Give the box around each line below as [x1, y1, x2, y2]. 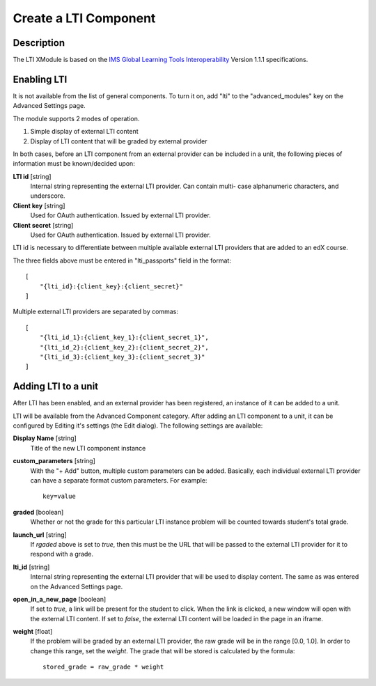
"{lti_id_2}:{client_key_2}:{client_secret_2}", [39, 343, 209, 351]
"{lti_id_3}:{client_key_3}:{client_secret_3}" [39, 352, 205, 361]
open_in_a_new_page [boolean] [13, 595, 107, 603]
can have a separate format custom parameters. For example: [30, 476, 207, 484]
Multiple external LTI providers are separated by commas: [13, 307, 179, 316]
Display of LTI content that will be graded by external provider [30, 137, 208, 146]
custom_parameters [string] [13, 457, 95, 465]
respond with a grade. [30, 550, 94, 559]
